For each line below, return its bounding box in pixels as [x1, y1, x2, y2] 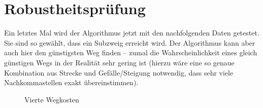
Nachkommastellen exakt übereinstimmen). [4, 77, 139, 88]
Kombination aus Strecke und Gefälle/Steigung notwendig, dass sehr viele [4, 67, 234, 78]
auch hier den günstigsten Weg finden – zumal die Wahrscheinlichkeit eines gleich [4, 47, 257, 58]
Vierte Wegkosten [24, 94, 79, 104]
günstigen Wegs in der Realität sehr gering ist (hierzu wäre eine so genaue [4, 57, 235, 67]
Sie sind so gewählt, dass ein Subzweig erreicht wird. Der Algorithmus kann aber [4, 37, 255, 48]
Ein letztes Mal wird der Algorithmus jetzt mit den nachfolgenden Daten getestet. [4, 27, 259, 38]
